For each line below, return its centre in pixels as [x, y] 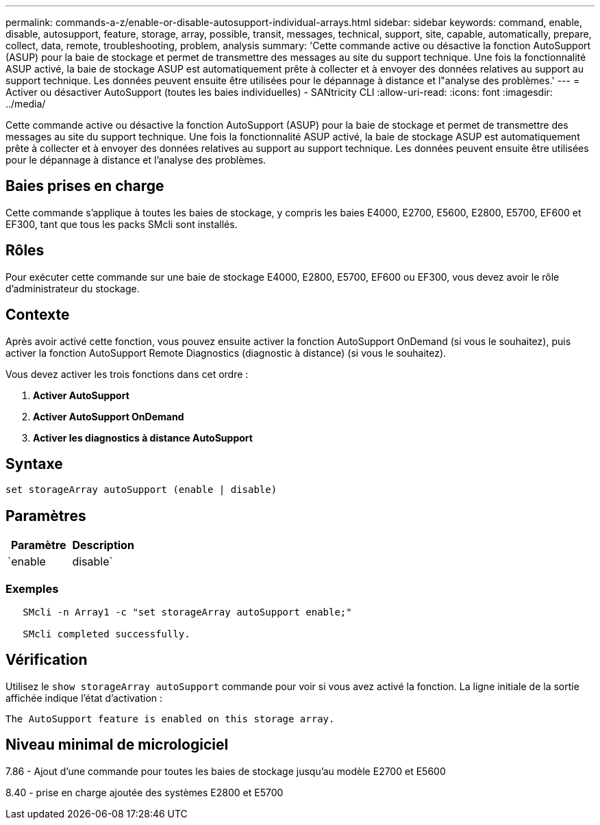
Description [103, 545]
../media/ [26, 104]
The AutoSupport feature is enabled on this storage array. [170, 719]
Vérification [47, 660]
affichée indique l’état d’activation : [84, 698]
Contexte [38, 315]
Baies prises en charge [85, 186]
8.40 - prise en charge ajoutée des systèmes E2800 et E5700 [145, 792]
